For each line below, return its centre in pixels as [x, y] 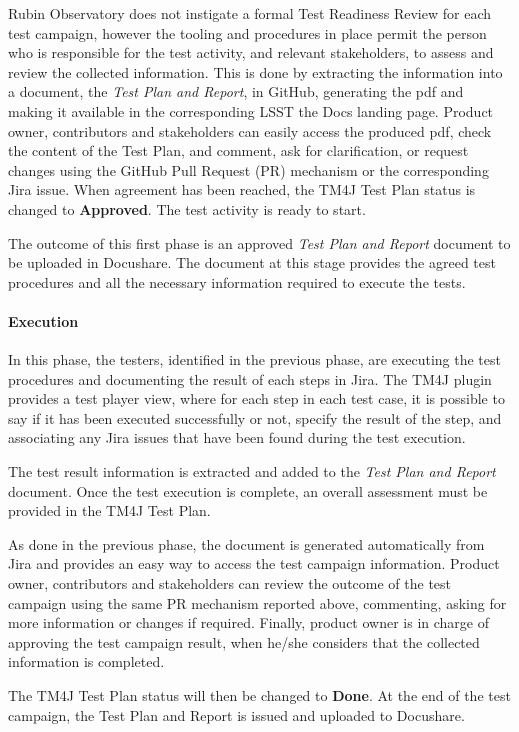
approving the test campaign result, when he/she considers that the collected [244, 641]
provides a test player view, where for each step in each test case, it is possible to [256, 398]
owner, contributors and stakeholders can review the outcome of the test [230, 583]
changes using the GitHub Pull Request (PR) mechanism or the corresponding [248, 169]
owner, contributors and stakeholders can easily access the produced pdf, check [250, 130]
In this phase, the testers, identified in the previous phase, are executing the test [254, 359]
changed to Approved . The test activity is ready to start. [187, 208]
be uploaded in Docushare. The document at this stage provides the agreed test [252, 262]
